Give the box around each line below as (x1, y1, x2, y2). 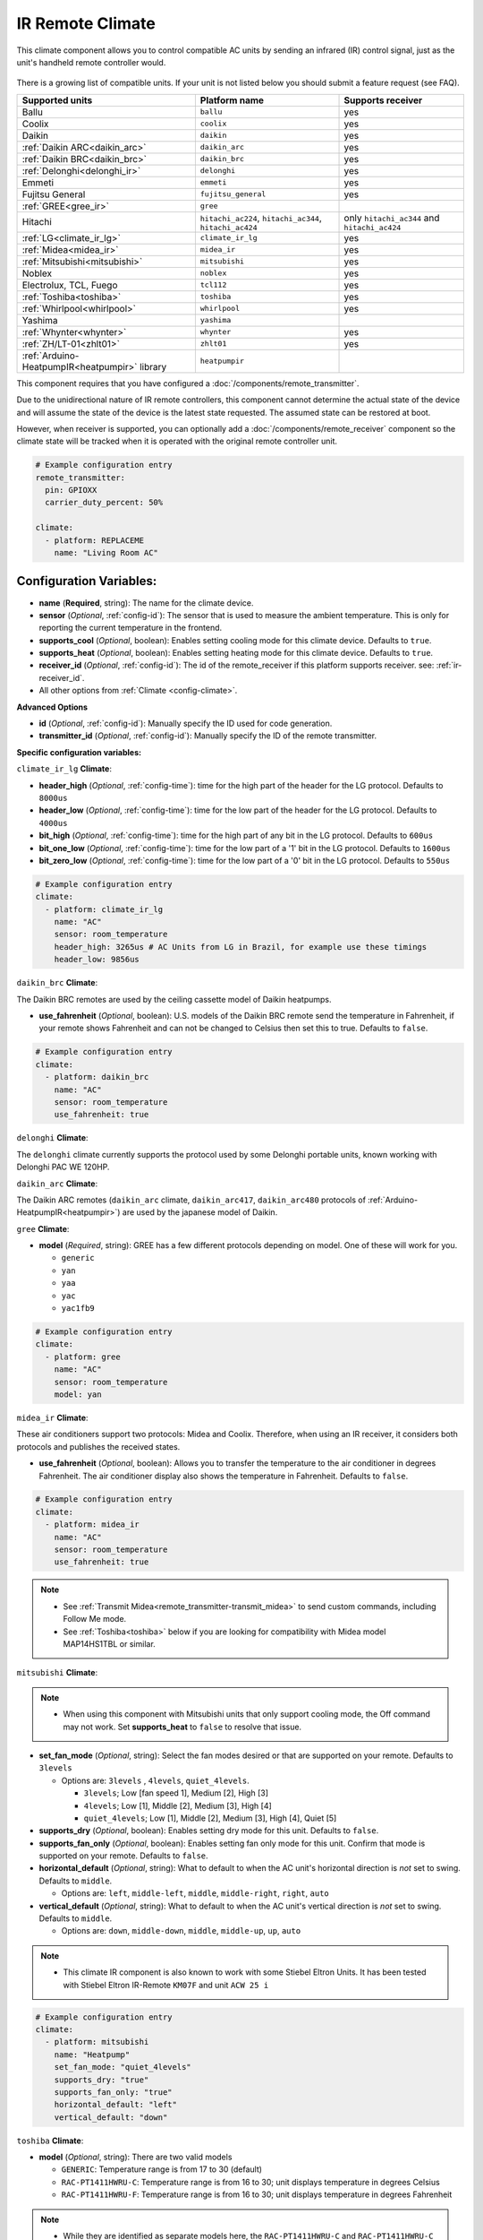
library (139, 360, 167, 373)
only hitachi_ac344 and (343, 211, 440, 224)
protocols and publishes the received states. (16, 1441, 181, 1452)
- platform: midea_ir (45, 1520, 140, 1529)
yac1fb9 (61, 1304, 96, 1314)
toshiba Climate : (16, 2135, 84, 2146)
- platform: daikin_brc (45, 1072, 149, 1082)
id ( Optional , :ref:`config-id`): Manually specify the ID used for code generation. (38, 718, 333, 729)
